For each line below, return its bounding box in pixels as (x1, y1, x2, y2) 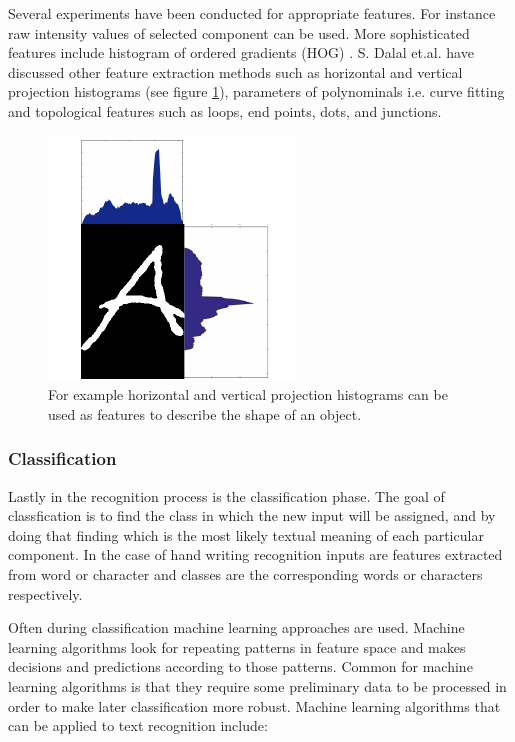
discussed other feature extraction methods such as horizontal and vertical (8, 61, 463, 82)
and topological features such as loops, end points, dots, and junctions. (8, 100, 442, 121)
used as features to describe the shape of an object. (48, 403, 362, 424)
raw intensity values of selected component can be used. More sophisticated (8, 22, 470, 43)
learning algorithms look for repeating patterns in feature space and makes (8, 636, 466, 657)
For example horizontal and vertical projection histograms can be (48, 384, 448, 405)
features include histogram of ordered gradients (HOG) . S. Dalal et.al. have (8, 42, 474, 63)
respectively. (8, 583, 83, 604)
